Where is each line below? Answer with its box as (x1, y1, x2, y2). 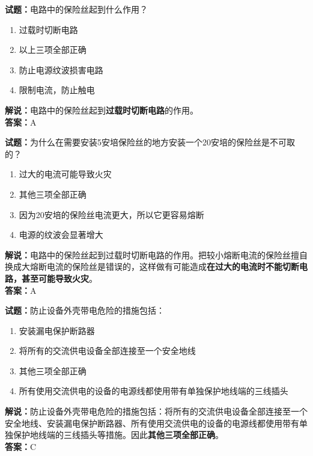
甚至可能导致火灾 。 (21, 272, 97, 284)
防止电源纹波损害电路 (19, 63, 103, 76)
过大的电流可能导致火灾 (19, 168, 112, 180)
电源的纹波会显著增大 (19, 228, 103, 241)
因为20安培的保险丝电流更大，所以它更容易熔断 (19, 208, 204, 220)
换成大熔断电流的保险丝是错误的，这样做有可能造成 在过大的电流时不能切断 (5, 260, 299, 273)
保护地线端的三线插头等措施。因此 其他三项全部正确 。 (13, 428, 223, 441)
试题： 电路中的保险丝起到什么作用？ (5, 3, 148, 15)
